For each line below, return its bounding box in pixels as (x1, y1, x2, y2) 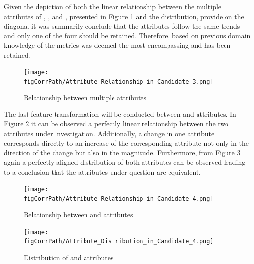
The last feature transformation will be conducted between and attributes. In (4, 109, 236, 119)
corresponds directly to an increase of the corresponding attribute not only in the (4, 138, 249, 148)
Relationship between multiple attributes (24, 92, 147, 102)
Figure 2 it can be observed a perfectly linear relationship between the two (4, 118, 229, 129)
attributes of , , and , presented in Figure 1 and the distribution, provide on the (4, 11, 244, 21)
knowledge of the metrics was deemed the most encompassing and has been (4, 40, 231, 50)
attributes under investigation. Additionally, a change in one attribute (4, 128, 215, 138)
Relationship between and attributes (24, 209, 133, 219)
